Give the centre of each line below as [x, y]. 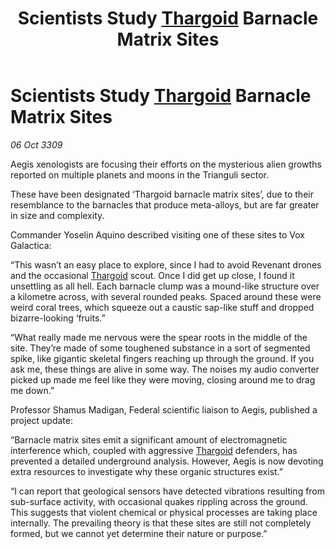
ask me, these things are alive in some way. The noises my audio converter [165, 369]
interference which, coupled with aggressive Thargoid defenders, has [154, 450]
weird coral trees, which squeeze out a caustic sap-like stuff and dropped [162, 307]
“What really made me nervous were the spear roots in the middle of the [159, 337]
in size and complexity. [57, 215]
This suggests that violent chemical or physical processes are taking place [164, 512]
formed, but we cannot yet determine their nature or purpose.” [139, 533]
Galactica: [31, 245]
